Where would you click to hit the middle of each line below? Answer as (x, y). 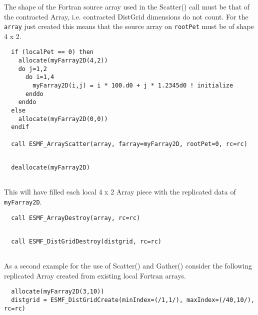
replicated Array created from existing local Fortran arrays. (95, 275)
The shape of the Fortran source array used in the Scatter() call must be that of (127, 6)
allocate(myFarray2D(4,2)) (63, 61)
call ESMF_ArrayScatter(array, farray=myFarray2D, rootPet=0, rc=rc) (129, 144)
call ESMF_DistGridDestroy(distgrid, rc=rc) (86, 241)
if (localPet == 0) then (52, 52)
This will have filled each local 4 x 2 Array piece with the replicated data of (120, 192)
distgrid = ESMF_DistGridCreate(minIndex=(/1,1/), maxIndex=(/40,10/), (133, 300)
